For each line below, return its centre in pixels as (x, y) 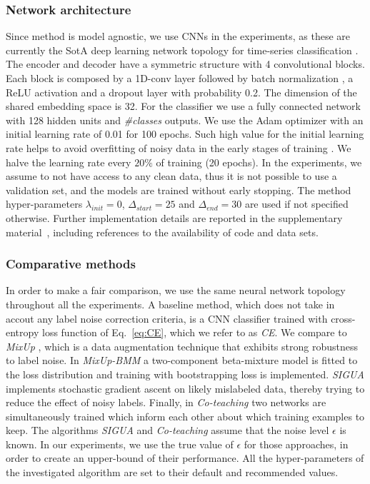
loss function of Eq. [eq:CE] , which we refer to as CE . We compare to (194, 332)
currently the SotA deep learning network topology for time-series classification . (182, 50)
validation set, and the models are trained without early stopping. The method (179, 190)
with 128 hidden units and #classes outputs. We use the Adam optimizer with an (185, 120)
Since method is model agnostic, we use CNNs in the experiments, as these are (178, 36)
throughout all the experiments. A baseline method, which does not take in (170, 304)
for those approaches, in (296, 444)
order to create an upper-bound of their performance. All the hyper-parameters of (185, 458)
